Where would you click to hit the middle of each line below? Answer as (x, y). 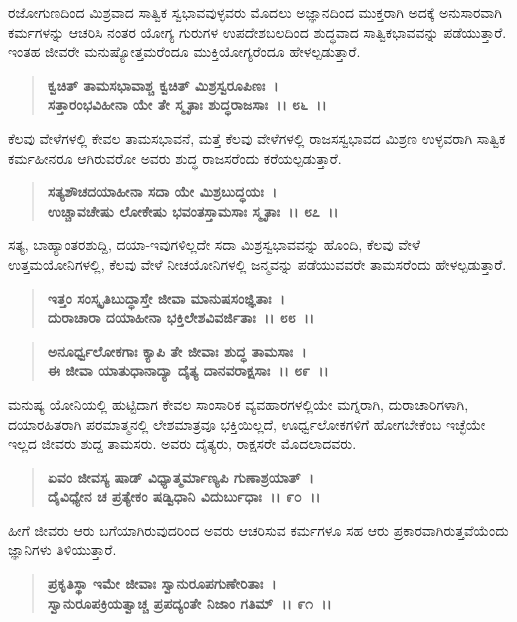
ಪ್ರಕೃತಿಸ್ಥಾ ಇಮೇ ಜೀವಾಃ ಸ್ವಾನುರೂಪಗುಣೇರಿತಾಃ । (162, 583)
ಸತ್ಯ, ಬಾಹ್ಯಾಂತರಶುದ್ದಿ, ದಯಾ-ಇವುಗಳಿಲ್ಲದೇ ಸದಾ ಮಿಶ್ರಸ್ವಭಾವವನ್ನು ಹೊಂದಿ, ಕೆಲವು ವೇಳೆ (214, 244)
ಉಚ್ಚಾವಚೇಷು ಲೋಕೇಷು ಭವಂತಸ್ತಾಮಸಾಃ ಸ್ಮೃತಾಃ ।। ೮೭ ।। (193, 210)
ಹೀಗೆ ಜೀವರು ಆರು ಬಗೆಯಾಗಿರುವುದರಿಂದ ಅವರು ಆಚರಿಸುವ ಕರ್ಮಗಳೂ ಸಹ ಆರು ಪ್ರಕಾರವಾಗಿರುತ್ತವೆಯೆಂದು (258, 529)
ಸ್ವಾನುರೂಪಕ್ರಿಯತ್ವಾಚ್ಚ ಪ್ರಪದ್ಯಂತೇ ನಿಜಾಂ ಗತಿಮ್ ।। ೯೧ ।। (189, 602)
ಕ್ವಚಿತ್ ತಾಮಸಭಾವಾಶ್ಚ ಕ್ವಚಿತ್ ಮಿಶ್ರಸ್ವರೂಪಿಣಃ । (163, 84)
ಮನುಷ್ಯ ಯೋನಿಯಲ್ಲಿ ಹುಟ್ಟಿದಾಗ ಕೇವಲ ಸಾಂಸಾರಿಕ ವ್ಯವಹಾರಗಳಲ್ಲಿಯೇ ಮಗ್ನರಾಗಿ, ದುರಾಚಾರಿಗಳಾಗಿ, (238, 403)
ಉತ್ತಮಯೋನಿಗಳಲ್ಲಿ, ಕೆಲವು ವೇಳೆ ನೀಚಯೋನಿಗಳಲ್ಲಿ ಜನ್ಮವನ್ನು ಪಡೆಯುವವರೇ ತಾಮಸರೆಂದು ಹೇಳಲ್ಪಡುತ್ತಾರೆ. (257, 263)
